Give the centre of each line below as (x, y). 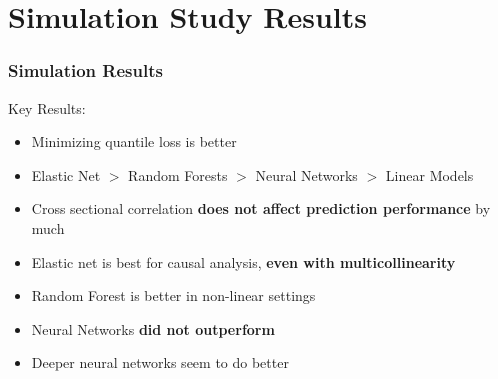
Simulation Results (85, 70)
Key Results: (47, 107)
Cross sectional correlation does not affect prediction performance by (261, 208)
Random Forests (178, 174)
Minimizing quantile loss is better (134, 141)
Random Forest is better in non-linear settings (173, 295)
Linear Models (429, 174)
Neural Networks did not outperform (153, 328)
